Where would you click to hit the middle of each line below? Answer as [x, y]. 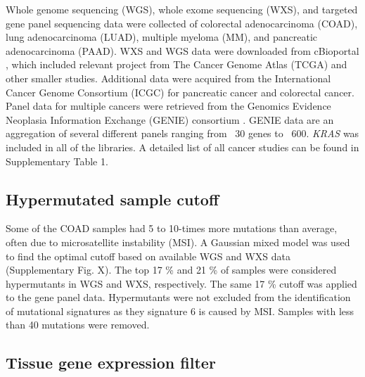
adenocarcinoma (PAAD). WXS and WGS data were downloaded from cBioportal [182, 50]
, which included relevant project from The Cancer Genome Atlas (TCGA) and [177, 64]
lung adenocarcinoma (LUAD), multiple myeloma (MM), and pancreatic [162, 37]
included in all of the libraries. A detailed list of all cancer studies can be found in [182, 147]
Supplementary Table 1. [57, 161]
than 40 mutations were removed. [78, 325]
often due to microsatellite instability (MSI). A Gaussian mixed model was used [178, 242]
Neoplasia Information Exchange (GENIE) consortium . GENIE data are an [170, 119]
